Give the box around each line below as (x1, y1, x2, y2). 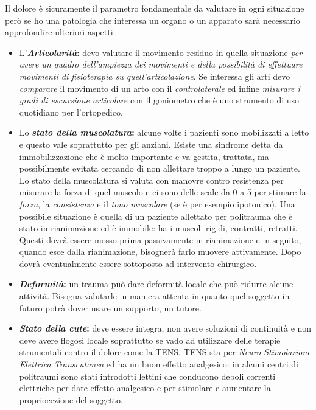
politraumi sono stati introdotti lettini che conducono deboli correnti (19, 369, 276, 382)
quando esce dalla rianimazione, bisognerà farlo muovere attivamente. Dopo (19, 245, 301, 258)
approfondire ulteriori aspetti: (5, 26, 116, 38)
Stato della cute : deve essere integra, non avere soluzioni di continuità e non (19, 322, 312, 335)
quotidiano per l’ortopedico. (19, 105, 123, 118)
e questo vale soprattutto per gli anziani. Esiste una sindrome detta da (19, 137, 283, 150)
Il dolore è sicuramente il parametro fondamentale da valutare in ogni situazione (5, 2, 304, 14)
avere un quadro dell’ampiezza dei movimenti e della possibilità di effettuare (19, 58, 303, 71)
